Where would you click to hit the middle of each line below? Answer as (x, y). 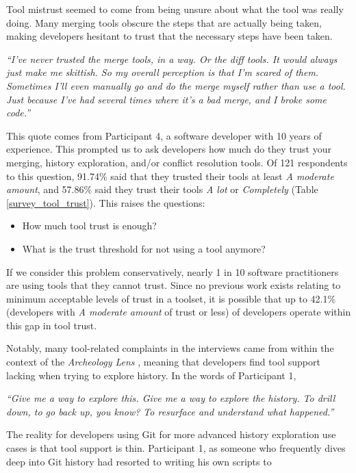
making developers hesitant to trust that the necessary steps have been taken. (169, 36)
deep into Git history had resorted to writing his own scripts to (139, 461)
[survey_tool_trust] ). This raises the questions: (106, 202)
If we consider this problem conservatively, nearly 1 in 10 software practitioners (173, 271)
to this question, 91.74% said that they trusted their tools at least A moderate (170, 176)
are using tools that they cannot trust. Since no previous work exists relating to (174, 285)
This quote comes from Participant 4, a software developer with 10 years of (164, 135)
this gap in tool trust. (52, 325)
